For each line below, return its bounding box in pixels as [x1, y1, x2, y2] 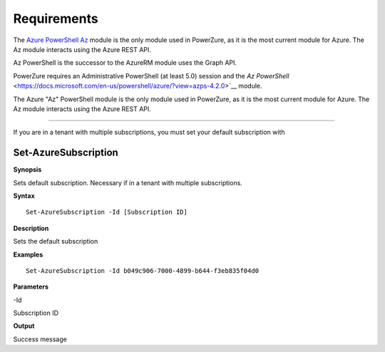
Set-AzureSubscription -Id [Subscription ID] [26, 208, 188, 217]
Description [13, 224, 49, 232]
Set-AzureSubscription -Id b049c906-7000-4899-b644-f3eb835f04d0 [26, 266, 260, 274]
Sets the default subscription [13, 237, 98, 246]
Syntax [13, 191, 35, 200]
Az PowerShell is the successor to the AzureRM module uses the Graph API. [13, 58, 237, 67]
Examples [13, 250, 43, 259]
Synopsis [13, 165, 42, 174]
